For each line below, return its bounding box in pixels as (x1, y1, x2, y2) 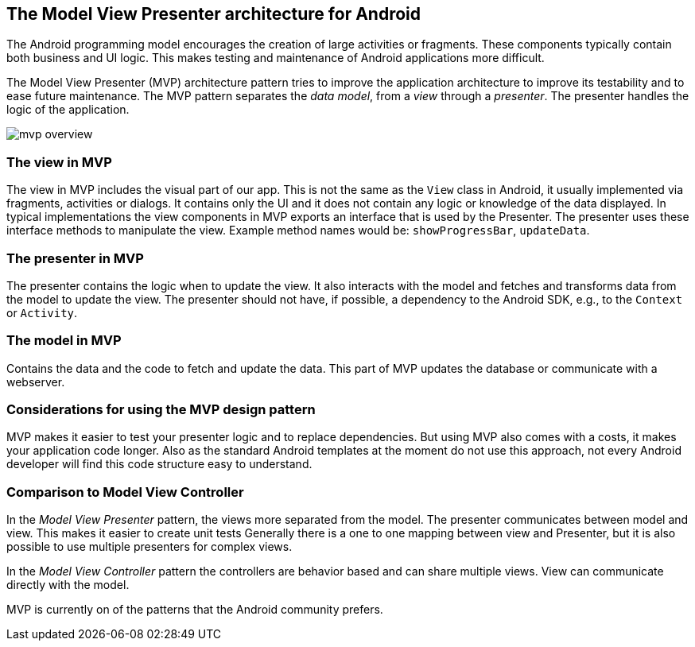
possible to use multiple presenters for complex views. (6, 540, 293, 554)
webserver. (6, 374, 65, 389)
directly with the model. (6, 578, 130, 592)
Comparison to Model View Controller (6, 483, 244, 500)
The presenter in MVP (6, 250, 144, 266)
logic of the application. (6, 103, 130, 117)
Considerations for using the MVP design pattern (6, 401, 316, 418)
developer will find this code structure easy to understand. (6, 457, 313, 471)
